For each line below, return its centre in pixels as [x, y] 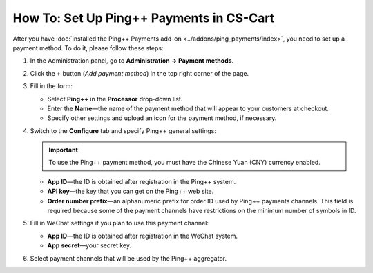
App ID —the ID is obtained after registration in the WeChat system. [143, 236]
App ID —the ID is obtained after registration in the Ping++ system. [142, 181]
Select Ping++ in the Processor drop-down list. [115, 99]
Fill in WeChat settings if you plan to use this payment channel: [119, 223]
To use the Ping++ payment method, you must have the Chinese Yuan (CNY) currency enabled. [184, 163]
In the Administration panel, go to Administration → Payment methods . [132, 61]
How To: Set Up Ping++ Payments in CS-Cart [144, 18]
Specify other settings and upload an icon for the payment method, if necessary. [162, 118]
